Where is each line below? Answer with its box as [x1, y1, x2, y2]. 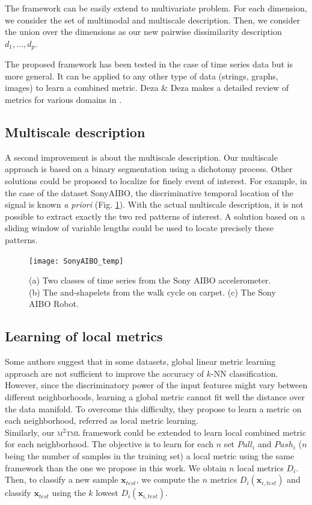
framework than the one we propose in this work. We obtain [5, 461, 227, 474]
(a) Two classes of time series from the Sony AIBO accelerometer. [29, 274, 271, 287]
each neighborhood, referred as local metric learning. [5, 414, 198, 427]
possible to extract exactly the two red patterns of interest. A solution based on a [5, 209, 305, 222]
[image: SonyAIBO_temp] [29, 256, 124, 265]
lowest [96, 486, 118, 499]
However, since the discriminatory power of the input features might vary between [5, 379, 308, 391]
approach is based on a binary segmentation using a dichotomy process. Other [5, 163, 293, 175]
